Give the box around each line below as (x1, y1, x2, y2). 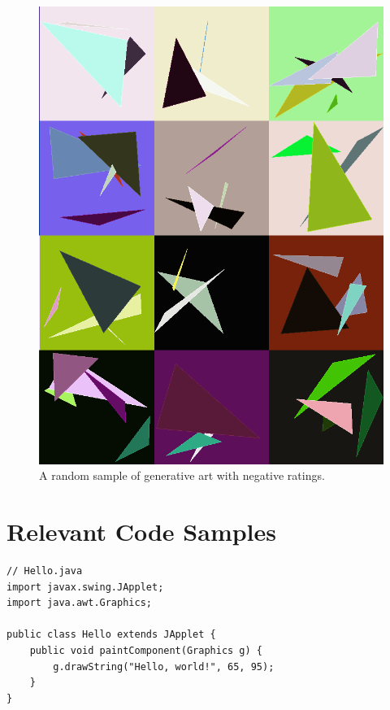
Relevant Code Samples (6, 515, 276, 548)
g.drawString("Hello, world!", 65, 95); (53, 660, 275, 673)
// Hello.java (6, 565, 83, 577)
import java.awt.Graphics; (6, 597, 152, 609)
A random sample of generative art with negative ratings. (39, 467, 325, 484)
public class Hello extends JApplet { (6, 629, 216, 641)
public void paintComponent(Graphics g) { (29, 645, 262, 657)
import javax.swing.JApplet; (6, 581, 164, 593)
